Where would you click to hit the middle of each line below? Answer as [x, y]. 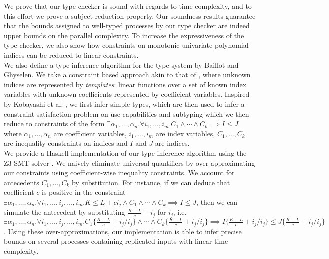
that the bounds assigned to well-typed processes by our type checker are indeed [127, 26]
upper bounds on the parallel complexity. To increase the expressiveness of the [124, 35]
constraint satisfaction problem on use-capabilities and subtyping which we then [127, 114]
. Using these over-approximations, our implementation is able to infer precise [123, 231]
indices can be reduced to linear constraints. [71, 55]
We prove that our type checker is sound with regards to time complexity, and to [128, 6]
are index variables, [185, 133]
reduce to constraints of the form [54, 124]
